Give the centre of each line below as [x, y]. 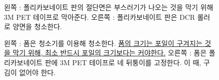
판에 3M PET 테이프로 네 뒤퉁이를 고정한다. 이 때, [123, 62]
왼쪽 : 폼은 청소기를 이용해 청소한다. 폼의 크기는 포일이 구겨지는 [103, 43]
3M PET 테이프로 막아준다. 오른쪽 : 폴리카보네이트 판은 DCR [100, 17]
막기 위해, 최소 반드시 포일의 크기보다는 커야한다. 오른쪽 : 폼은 [110, 53]
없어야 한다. [37, 72]
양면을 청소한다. [37, 26]
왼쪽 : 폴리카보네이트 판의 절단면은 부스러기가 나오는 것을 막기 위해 [109, 7]
